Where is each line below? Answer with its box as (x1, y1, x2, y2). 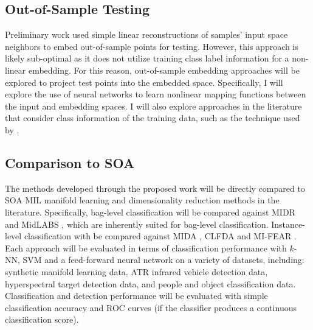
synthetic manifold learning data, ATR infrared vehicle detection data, (5, 265, 268, 278)
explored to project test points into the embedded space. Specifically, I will (5, 75, 283, 88)
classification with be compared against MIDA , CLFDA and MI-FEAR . (24, 230, 297, 242)
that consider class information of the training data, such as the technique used (5, 111, 300, 124)
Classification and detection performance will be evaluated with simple (5, 289, 268, 302)
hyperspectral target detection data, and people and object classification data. (5, 277, 296, 290)
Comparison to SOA (5, 153, 135, 172)
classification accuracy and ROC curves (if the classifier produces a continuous (5, 301, 297, 314)
